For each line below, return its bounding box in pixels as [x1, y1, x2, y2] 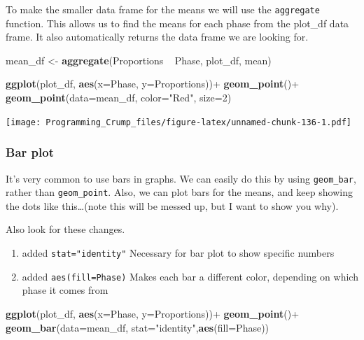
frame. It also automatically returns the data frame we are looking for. [6, 29, 309, 44]
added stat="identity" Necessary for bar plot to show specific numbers [22, 246, 335, 260]
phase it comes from [22, 283, 108, 297]
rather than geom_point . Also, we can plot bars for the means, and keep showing [6, 185, 353, 199]
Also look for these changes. [6, 222, 125, 236]
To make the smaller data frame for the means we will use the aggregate [6, 2, 320, 16]
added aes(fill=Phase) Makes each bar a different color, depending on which [22, 269, 358, 283]
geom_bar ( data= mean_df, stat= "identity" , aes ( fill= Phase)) [6, 320, 269, 334]
